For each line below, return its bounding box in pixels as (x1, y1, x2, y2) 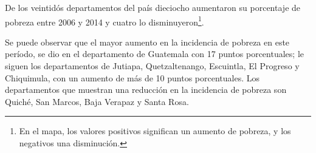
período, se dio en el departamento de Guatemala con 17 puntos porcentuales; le (5, 47, 304, 60)
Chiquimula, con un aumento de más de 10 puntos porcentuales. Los (5, 71, 259, 84)
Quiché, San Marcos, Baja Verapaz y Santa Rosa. (5, 95, 189, 107)
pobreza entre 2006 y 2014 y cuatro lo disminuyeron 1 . (5, 13, 204, 28)
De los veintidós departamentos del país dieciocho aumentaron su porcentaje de (5, 1, 301, 13)
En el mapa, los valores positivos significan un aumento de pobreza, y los (19, 124, 291, 137)
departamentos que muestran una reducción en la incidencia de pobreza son (5, 83, 287, 96)
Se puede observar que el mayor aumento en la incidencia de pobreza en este (5, 35, 290, 48)
